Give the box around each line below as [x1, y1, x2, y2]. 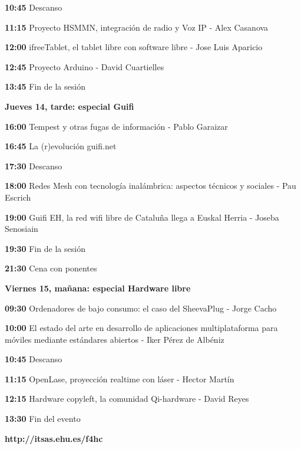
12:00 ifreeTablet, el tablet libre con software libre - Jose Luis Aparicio [5, 41, 263, 53]
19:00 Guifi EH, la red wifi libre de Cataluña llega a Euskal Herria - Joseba [5, 211, 279, 223]
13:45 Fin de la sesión [5, 80, 85, 93]
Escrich [5, 191, 31, 203]
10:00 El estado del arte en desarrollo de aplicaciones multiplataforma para [5, 322, 278, 334]
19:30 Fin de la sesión [5, 242, 85, 254]
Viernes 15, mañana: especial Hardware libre [5, 281, 191, 294]
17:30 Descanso [5, 159, 62, 172]
